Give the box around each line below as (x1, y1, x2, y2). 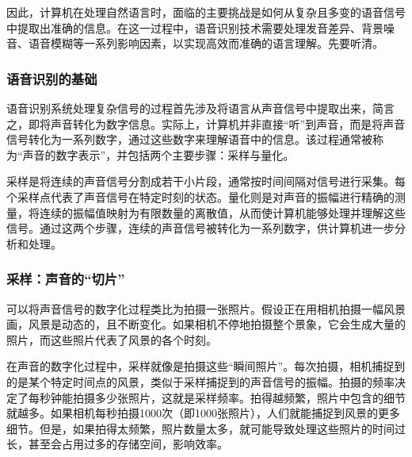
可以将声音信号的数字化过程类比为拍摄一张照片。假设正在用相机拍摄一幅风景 (6, 300, 406, 317)
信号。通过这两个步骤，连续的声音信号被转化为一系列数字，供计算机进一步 (6, 220, 395, 236)
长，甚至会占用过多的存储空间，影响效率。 (6, 436, 228, 452)
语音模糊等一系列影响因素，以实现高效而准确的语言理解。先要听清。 (28, 35, 383, 52)
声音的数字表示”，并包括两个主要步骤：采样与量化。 (22, 146, 295, 163)
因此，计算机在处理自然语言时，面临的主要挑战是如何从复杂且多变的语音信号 (6, 4, 406, 20)
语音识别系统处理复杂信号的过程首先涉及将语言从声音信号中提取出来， (6, 100, 372, 116)
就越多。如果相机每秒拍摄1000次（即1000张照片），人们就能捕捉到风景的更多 (6, 405, 400, 421)
